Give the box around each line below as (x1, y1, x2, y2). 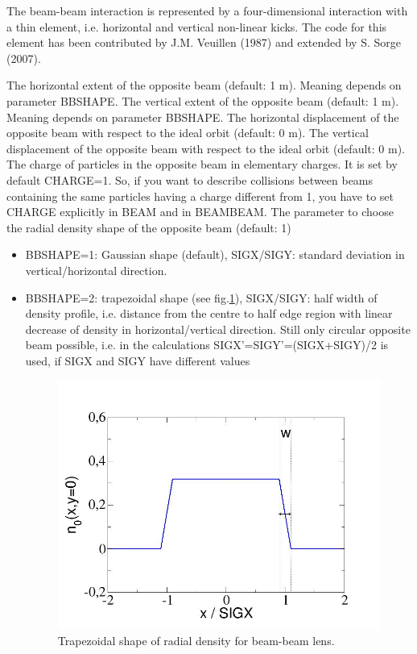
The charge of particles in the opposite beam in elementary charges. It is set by (6, 156, 398, 173)
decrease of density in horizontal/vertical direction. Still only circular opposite (25, 320, 411, 337)
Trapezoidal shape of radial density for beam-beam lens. (57, 632, 335, 649)
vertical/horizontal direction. (25, 261, 167, 278)
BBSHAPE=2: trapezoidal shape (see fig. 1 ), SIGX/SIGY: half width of (25, 289, 378, 306)
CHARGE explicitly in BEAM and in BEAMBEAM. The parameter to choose (6, 203, 394, 220)
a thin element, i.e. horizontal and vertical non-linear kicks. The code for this (6, 18, 387, 35)
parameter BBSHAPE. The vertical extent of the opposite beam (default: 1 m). (6, 92, 399, 109)
